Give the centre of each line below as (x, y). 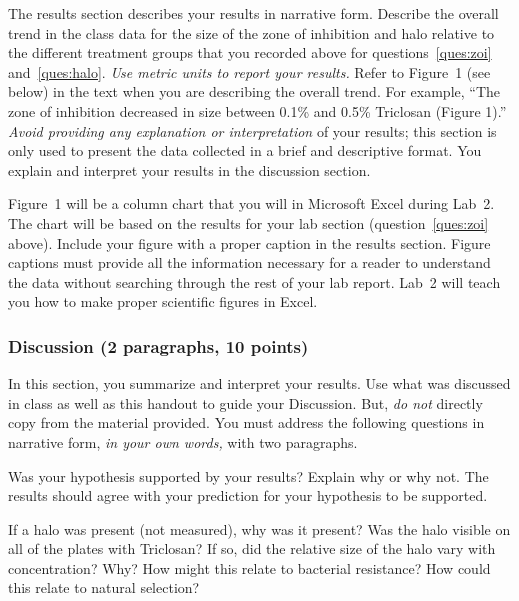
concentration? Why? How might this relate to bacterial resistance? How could (249, 567)
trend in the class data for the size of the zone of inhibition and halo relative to (251, 32)
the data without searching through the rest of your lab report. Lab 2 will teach (254, 281)
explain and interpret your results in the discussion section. (189, 169)
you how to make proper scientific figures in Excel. (163, 301)
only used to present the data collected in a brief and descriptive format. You (245, 150)
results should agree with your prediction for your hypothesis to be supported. (248, 495)
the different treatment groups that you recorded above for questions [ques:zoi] (250, 52)
